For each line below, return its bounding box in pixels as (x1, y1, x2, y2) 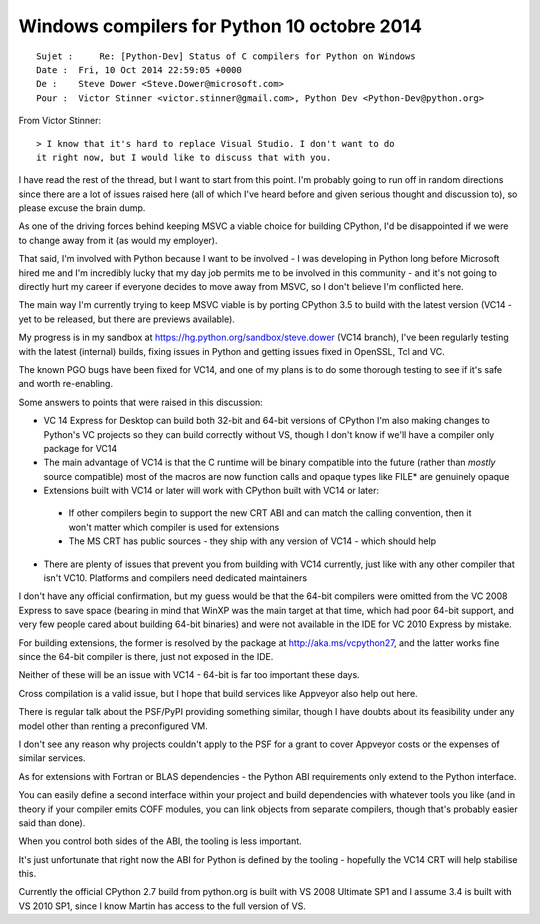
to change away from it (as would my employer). (18, 234, 218, 246)
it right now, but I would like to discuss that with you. (36, 151, 332, 163)
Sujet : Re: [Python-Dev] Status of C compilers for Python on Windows (36, 50, 416, 62)
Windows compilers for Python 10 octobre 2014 (18, 15, 422, 37)
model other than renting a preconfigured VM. (18, 720, 209, 732)
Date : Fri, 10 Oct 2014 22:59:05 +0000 (36, 64, 242, 75)
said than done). (18, 816, 86, 829)
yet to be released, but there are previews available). (18, 313, 235, 325)
